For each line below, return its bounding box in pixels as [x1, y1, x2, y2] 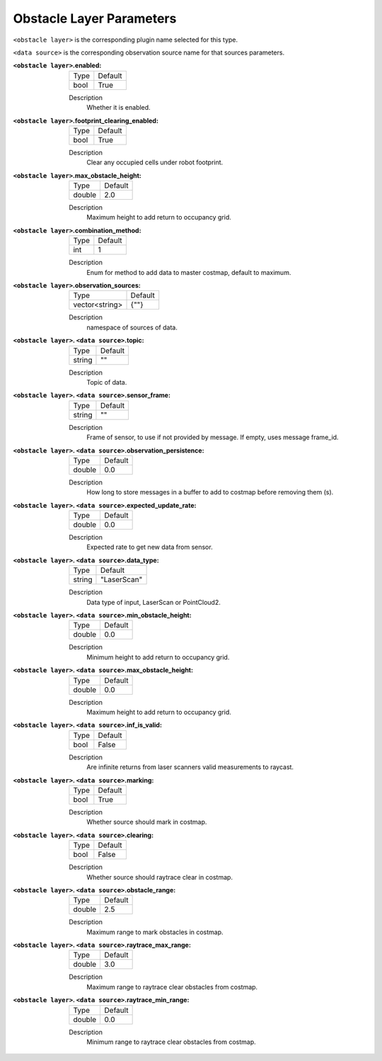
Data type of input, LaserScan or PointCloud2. [86, 598, 221, 606]
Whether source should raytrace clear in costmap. [86, 873, 233, 881]
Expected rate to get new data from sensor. [86, 543, 213, 552]
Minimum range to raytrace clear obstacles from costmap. [86, 1038, 256, 1046]
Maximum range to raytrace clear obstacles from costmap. [86, 982, 258, 991]
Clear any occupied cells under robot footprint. [86, 158, 224, 166]
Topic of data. [86, 378, 127, 386]
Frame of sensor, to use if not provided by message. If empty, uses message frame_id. [86, 433, 339, 442]
